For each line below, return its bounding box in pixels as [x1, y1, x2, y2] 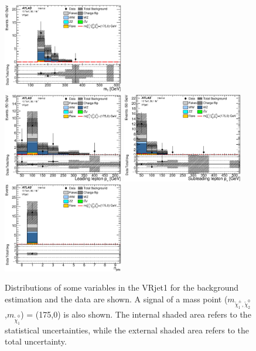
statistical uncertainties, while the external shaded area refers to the [5, 323, 250, 336]
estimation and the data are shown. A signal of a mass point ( [5, 292, 228, 305]
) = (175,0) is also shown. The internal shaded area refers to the [21, 308, 251, 321]
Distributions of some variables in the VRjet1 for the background [5, 281, 239, 294]
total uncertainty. [5, 335, 67, 347]
